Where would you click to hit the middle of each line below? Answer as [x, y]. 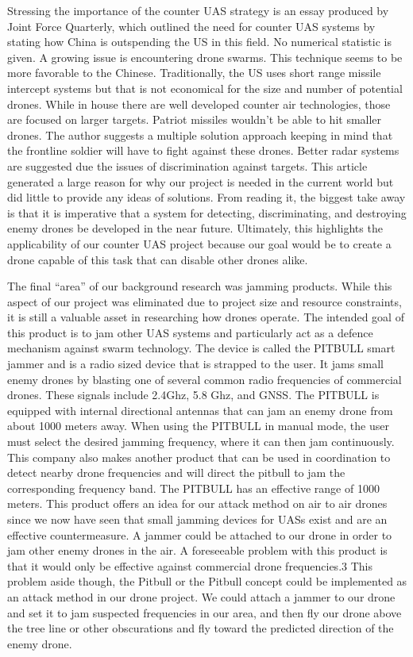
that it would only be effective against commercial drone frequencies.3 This [190, 565]
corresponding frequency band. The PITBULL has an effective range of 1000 [193, 488]
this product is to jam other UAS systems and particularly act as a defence [190, 332]
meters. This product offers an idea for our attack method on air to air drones [197, 503]
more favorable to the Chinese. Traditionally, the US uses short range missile [194, 73]
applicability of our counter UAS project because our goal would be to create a [199, 243]
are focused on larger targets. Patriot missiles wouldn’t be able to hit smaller [195, 119]
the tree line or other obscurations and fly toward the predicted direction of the [201, 628]
